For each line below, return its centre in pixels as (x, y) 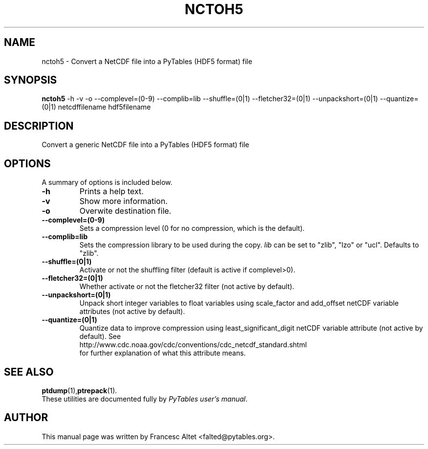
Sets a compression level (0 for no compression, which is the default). (192, 228)
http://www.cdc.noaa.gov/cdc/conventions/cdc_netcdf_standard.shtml (193, 345)
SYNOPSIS (31, 80)
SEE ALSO (29, 372)
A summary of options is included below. (107, 182)
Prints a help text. (111, 191)
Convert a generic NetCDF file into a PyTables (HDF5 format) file (145, 145)
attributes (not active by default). (132, 312)
